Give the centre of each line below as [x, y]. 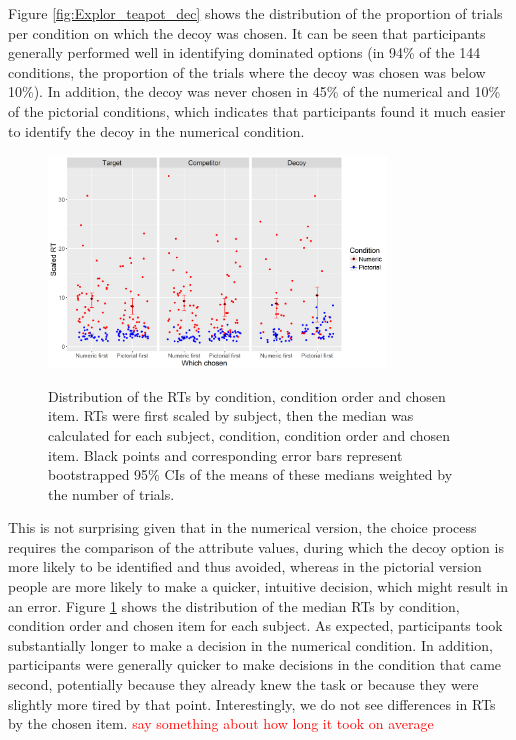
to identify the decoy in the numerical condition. [156, 130]
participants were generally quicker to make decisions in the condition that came [255, 664]
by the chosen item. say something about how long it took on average [221, 723]
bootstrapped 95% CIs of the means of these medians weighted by [250, 474]
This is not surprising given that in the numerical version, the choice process [242, 527]
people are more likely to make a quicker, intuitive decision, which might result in [258, 586]
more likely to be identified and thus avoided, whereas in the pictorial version [245, 566]
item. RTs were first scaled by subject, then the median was [231, 415]
